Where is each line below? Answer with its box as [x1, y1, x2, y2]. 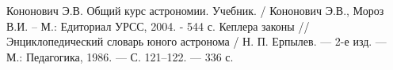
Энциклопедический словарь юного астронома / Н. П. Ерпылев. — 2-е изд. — [6, 33, 387, 50]
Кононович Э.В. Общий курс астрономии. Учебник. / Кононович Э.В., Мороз [6, 2, 384, 18]
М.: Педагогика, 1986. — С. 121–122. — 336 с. [6, 48, 234, 64]
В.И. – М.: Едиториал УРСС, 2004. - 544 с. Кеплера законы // [6, 17, 310, 34]
